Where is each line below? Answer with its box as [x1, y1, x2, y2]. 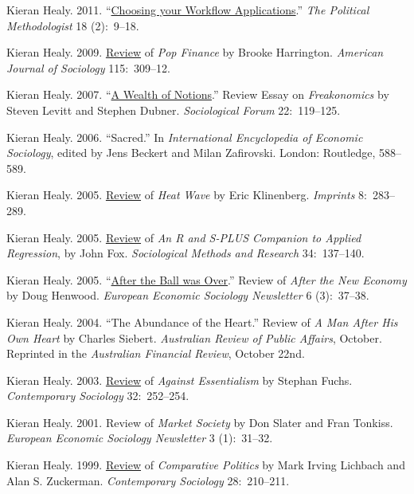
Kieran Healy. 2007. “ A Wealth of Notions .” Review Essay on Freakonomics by [6, 86, 389, 103]
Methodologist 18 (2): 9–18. [6, 17, 139, 33]
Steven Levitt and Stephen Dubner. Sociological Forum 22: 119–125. [6, 101, 341, 118]
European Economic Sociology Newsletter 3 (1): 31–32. [6, 429, 273, 446]
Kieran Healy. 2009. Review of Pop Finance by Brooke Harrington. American [6, 44, 384, 61]
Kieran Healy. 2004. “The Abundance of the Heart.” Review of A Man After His [6, 313, 398, 330]
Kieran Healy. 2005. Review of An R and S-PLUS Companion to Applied [6, 229, 361, 245]
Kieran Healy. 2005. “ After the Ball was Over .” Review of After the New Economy [6, 271, 407, 288]
